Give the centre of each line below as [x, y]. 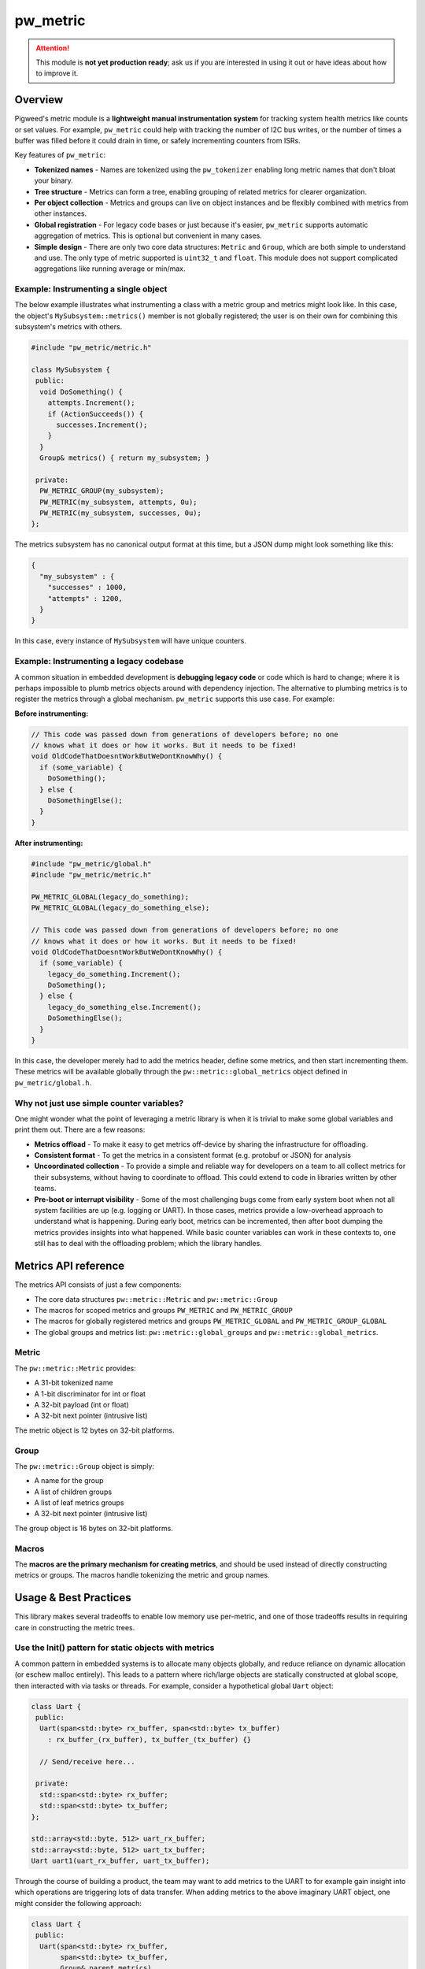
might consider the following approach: [78, 1903]
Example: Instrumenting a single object [91, 289]
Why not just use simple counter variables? [99, 1103]
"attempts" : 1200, [85, 598]
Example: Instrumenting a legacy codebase [99, 662]
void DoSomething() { [81, 391]
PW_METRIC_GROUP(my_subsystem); [102, 491]
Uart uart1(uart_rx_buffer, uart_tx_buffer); [120, 1861]
